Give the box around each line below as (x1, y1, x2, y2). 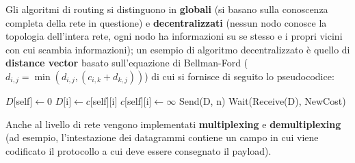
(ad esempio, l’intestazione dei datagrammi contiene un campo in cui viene (5, 130, 319, 145)
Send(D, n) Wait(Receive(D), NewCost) (179, 93, 346, 108)
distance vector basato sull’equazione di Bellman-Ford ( (5, 55, 248, 70)
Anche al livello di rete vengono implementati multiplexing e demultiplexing (5, 116, 341, 131)
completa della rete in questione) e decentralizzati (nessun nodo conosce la (5, 15, 327, 29)
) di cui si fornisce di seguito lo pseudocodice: (144, 68, 334, 83)
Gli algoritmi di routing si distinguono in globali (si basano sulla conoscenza (5, 2, 328, 16)
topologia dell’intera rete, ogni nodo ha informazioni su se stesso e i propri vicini (5, 29, 343, 43)
